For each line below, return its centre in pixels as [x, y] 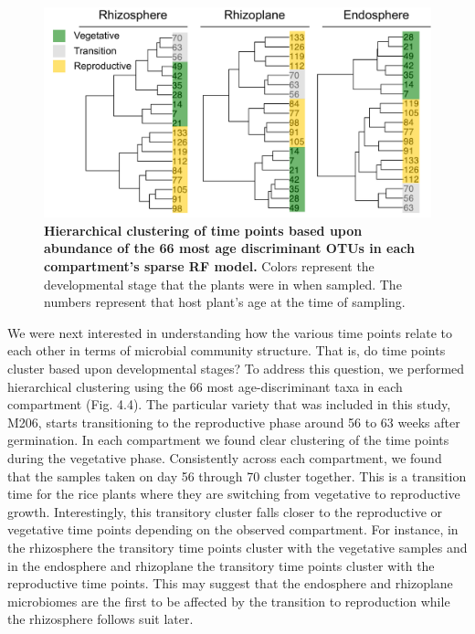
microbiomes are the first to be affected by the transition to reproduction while [229, 601]
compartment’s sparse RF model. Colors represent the [209, 266]
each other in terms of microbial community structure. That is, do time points [227, 350]
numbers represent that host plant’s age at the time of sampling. [225, 302]
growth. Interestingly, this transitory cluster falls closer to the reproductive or [225, 511]
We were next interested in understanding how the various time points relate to [230, 332]
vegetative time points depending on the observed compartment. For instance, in [233, 529]
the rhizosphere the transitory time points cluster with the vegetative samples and [237, 547]
